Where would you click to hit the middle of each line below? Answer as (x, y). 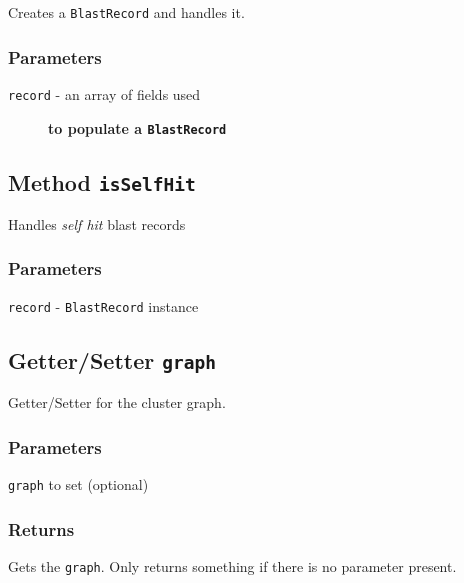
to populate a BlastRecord (137, 127)
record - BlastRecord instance (103, 305)
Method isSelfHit (102, 181)
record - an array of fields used (104, 93)
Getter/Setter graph (112, 359)
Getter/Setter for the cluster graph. (117, 402)
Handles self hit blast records (97, 223)
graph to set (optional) (78, 484)
